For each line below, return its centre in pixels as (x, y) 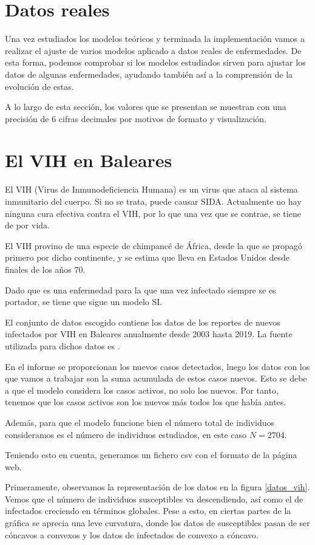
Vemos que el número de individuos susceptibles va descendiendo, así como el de (154, 499)
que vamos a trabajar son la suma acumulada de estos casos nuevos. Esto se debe (156, 378)
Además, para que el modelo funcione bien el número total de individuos (140, 422)
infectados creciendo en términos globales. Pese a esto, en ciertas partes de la (148, 511)
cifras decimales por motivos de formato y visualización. (163, 118)
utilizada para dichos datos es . (63, 345)
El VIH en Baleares (89, 160)
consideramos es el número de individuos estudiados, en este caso (126, 434)
